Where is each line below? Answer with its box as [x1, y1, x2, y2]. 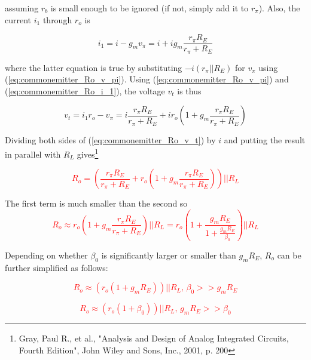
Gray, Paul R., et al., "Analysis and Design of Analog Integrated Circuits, [19, 332, 289, 344]
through [42, 13, 72, 26]
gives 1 [77, 146, 99, 160]
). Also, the [258, 2, 300, 14]
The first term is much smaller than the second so [5, 197, 188, 210]
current [5, 13, 32, 26]
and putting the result [224, 134, 306, 146]
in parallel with [5, 147, 61, 160]
